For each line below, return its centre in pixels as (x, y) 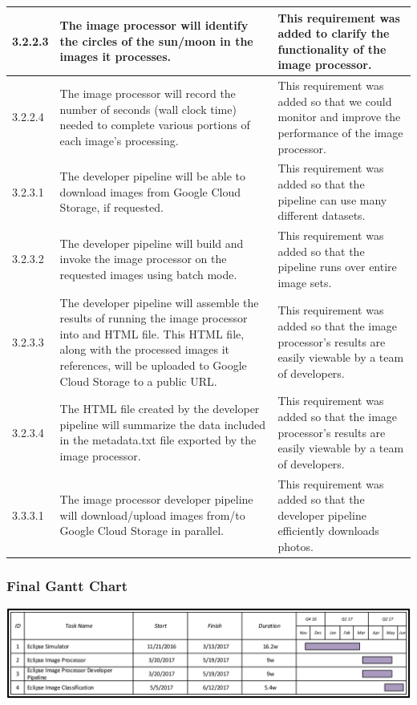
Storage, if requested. (111, 207)
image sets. (305, 282)
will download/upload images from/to (152, 515)
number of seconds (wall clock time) (148, 109)
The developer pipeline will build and (152, 243)
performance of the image (340, 132)
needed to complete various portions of (155, 125)
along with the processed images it (145, 349)
